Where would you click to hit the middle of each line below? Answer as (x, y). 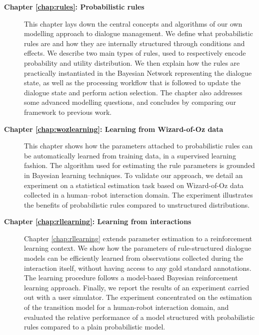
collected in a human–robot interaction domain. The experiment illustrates (138, 195)
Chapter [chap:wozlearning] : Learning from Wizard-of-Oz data (114, 129)
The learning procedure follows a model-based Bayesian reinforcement (131, 278)
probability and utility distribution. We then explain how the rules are (132, 62)
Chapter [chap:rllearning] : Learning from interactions (98, 221)
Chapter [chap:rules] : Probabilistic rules (74, 7)
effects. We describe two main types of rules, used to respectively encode (135, 53)
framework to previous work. (68, 112)
